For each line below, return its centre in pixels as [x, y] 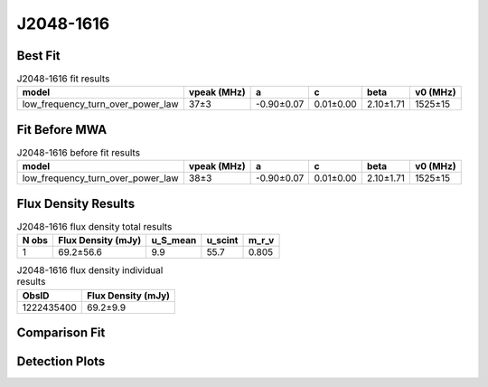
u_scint [222, 241]
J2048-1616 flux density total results [94, 227]
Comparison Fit [61, 333]
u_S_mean [174, 241]
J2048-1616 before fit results [78, 153]
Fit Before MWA [62, 130]
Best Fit [38, 56]
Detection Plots [61, 362]
